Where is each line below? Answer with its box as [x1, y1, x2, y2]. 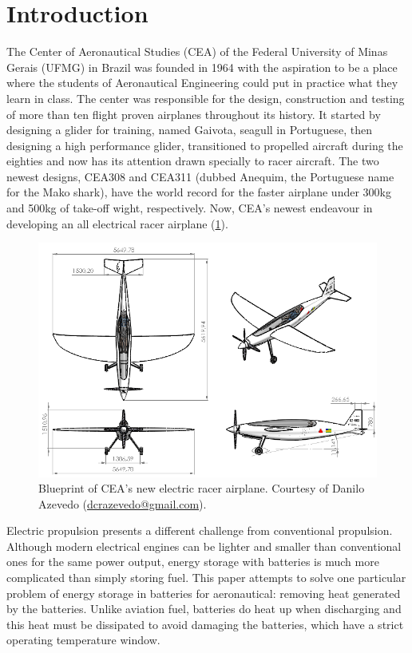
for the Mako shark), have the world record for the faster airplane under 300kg [6, 184, 391, 200]
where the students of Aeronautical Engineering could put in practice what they [6, 74, 398, 91]
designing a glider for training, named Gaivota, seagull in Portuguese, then [6, 121, 373, 138]
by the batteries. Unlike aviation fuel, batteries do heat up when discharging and [6, 600, 402, 617]
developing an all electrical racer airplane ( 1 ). [6, 215, 228, 232]
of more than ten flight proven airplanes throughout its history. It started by [6, 105, 381, 122]
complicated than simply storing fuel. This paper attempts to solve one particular [6, 569, 406, 586]
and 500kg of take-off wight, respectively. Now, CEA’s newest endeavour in [6, 200, 373, 216]
